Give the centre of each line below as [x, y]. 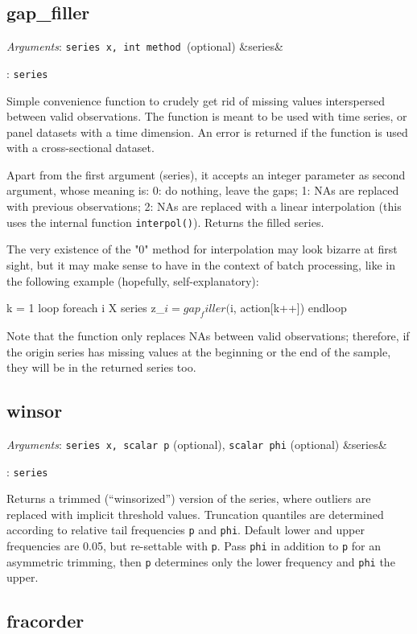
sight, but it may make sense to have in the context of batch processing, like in [201, 264]
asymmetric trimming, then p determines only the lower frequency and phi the [201, 561]
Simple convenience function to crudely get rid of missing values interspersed [196, 100]
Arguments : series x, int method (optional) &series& [145, 46]
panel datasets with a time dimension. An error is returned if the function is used [207, 132]
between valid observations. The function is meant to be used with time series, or [207, 116]
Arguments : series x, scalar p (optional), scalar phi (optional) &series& [197, 444]
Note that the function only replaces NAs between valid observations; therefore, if [208, 335]
